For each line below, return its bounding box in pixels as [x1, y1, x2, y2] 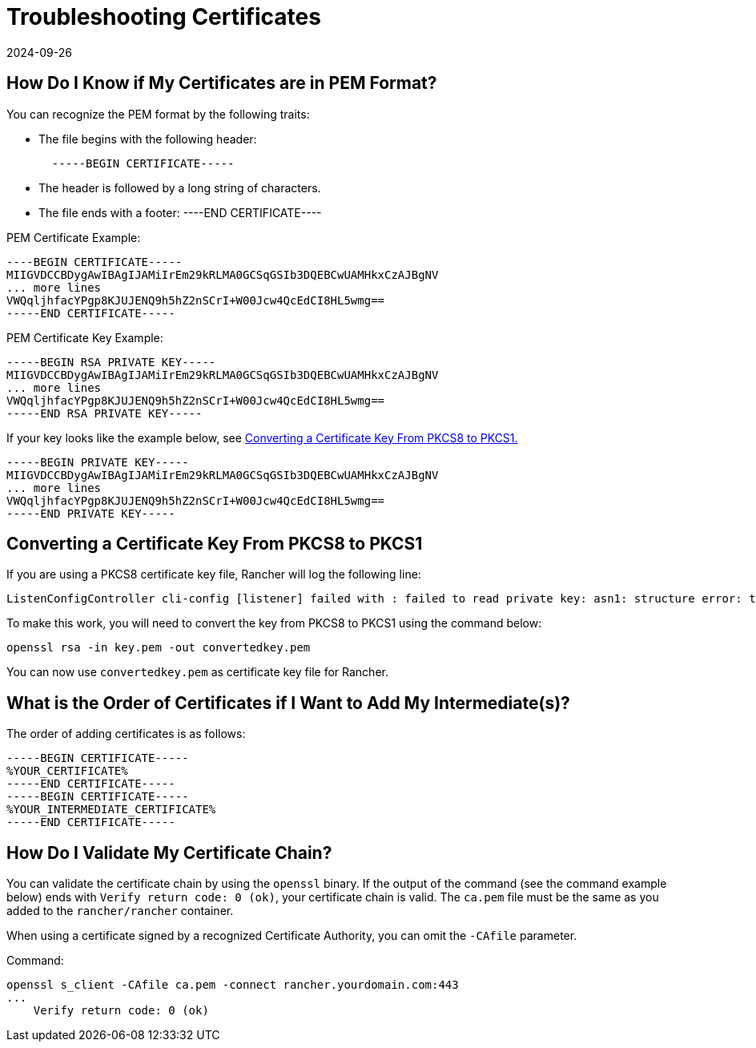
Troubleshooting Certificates [6, 3, 321, 30]
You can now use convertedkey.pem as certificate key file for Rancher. [6, 665, 388, 679]
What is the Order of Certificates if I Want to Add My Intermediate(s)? [6, 692, 570, 713]
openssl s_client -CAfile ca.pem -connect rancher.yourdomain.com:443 [6, 978, 459, 992]
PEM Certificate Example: [6, 230, 141, 244]
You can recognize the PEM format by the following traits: [6, 107, 310, 121]
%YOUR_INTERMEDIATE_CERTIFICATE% [6, 803, 216, 816]
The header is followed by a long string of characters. [38, 180, 321, 195]
